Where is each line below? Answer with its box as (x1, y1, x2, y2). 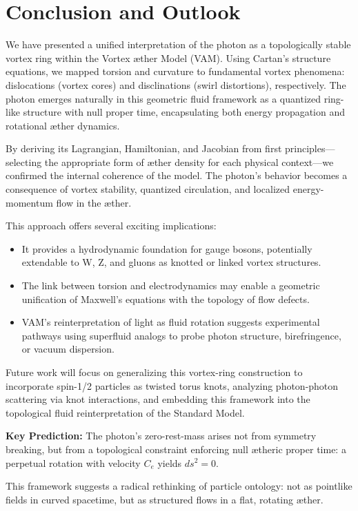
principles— (285, 141, 335, 156)
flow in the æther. (56, 195, 132, 209)
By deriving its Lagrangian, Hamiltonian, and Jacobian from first (6, 141, 282, 156)
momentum (6, 195, 53, 209)
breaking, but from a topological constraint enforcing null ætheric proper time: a (6, 441, 346, 456)
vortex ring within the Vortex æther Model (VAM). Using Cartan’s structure (6, 50, 331, 65)
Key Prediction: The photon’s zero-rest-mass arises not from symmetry (6, 428, 317, 443)
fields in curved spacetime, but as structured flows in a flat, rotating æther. (6, 492, 324, 506)
